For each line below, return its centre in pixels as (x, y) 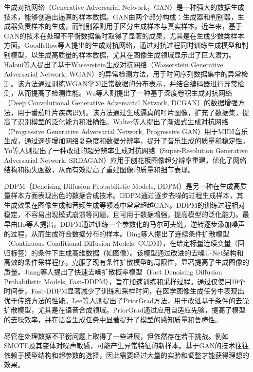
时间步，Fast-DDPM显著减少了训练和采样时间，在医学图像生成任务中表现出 (124, 291)
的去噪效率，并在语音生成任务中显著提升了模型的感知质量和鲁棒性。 (113, 319)
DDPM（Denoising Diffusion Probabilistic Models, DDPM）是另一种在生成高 (122, 186)
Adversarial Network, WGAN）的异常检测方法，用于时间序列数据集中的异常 (123, 74)
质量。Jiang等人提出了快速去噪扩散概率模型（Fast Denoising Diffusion (113, 272)
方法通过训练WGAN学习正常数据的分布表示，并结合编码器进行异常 (131, 83)
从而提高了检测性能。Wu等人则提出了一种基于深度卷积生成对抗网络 (125, 93)
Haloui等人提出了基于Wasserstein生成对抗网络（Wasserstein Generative (114, 64)
